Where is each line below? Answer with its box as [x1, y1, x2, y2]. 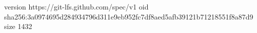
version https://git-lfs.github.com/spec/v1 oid [4, 1, 149, 11]
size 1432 [4, 21, 32, 31]
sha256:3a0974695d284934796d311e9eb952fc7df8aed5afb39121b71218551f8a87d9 [4, 11, 253, 21]
